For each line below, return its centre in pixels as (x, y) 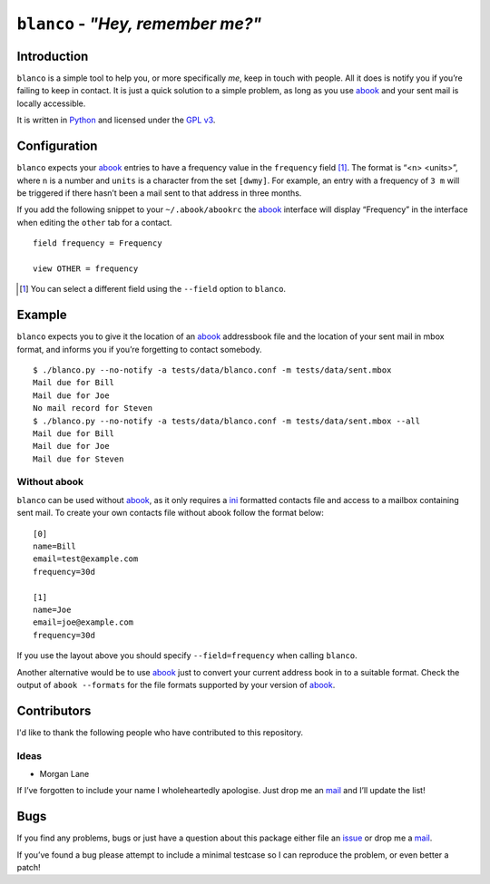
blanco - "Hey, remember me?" (139, 24)
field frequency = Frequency (98, 243)
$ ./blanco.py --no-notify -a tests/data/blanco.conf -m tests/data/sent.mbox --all (227, 421)
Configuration (57, 146)
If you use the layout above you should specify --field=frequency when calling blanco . (187, 656)
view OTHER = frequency (86, 268)
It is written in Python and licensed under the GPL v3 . (116, 120)
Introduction (53, 56)
